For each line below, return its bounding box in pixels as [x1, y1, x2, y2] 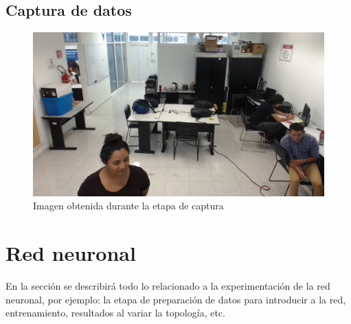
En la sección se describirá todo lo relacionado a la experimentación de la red [5, 279, 330, 293]
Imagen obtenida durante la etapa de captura [33, 198, 224, 213]
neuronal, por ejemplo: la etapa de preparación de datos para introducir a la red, [5, 292, 346, 306]
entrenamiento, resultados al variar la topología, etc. [5, 305, 225, 320]
